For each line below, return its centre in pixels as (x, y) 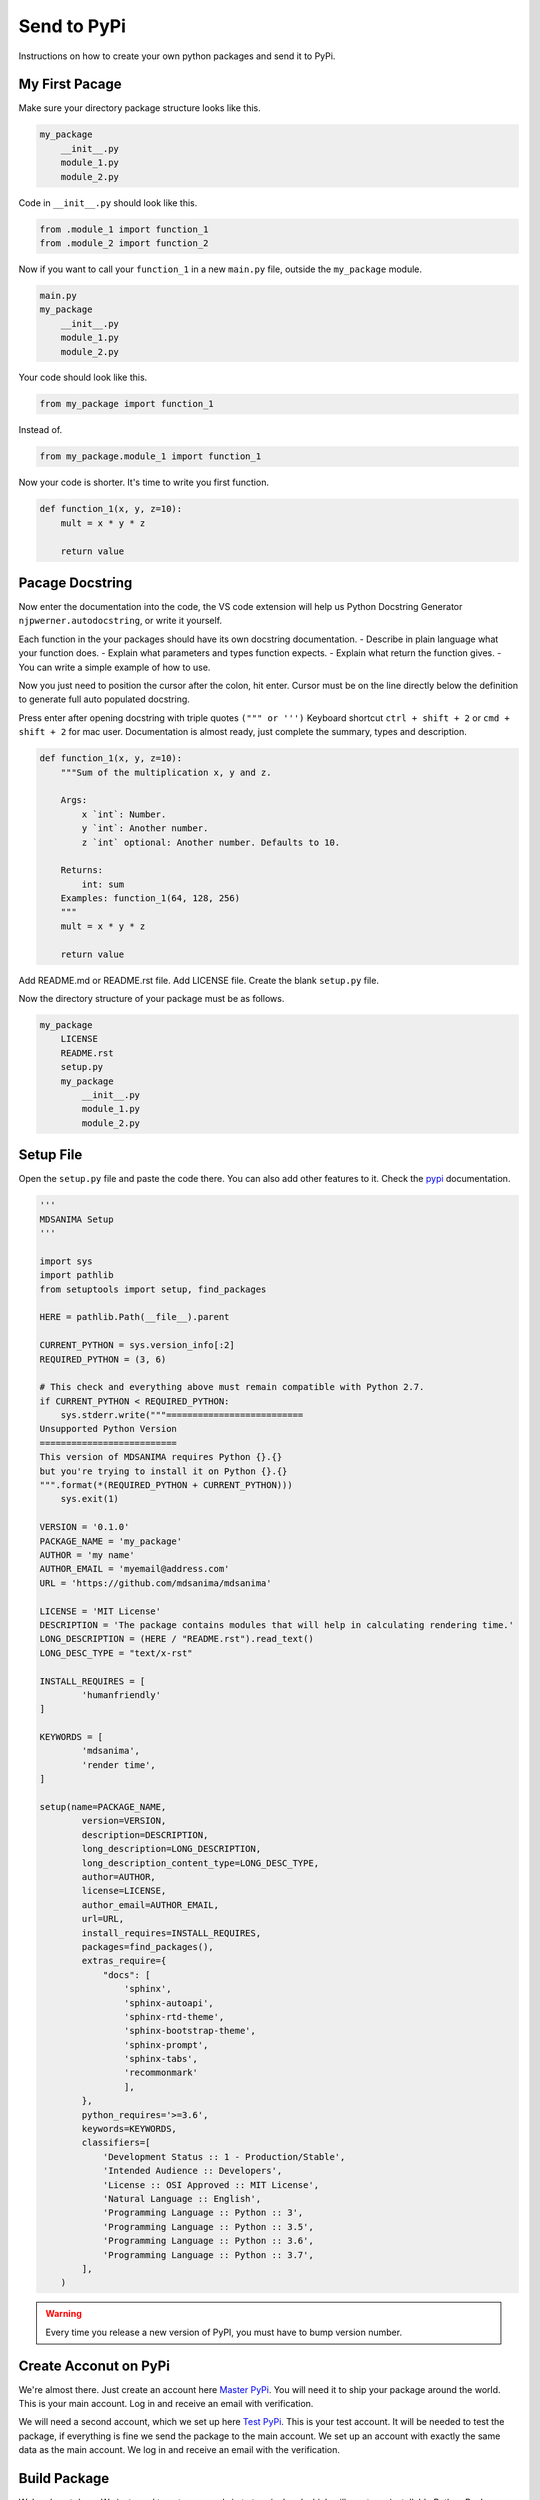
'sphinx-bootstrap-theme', (190, 2031)
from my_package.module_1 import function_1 (150, 456)
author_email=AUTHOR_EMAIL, (150, 1904)
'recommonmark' (161, 2073)
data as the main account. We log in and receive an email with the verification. (179, 2450)
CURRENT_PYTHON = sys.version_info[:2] (137, 1345)
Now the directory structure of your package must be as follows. (151, 999)
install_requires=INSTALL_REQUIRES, (171, 1933)
